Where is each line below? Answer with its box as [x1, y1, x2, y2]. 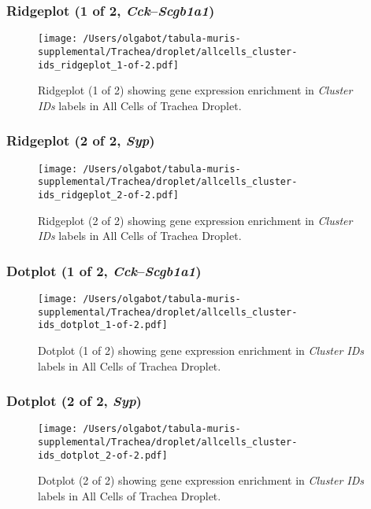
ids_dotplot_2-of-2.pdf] [38, 449, 168, 461]
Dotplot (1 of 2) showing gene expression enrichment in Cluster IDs [38, 341, 365, 358]
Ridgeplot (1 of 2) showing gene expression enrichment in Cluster [38, 82, 353, 98]
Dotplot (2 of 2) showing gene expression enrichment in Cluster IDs [38, 472, 365, 489]
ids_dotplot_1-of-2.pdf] [38, 319, 168, 331]
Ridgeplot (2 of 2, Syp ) [6, 131, 155, 150]
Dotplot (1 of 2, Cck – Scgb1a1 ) [6, 260, 202, 280]
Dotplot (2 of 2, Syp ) [6, 391, 142, 411]
